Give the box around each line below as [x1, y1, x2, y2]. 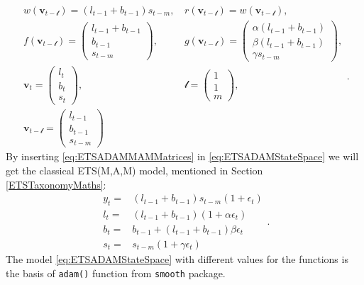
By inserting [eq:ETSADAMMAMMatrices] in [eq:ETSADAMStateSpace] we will [6, 149, 359, 164]
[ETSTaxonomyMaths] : [6, 177, 106, 191]
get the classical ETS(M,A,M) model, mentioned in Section [6, 162, 263, 177]
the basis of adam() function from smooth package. [6, 265, 226, 280]
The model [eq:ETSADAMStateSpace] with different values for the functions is [6, 252, 348, 267]
